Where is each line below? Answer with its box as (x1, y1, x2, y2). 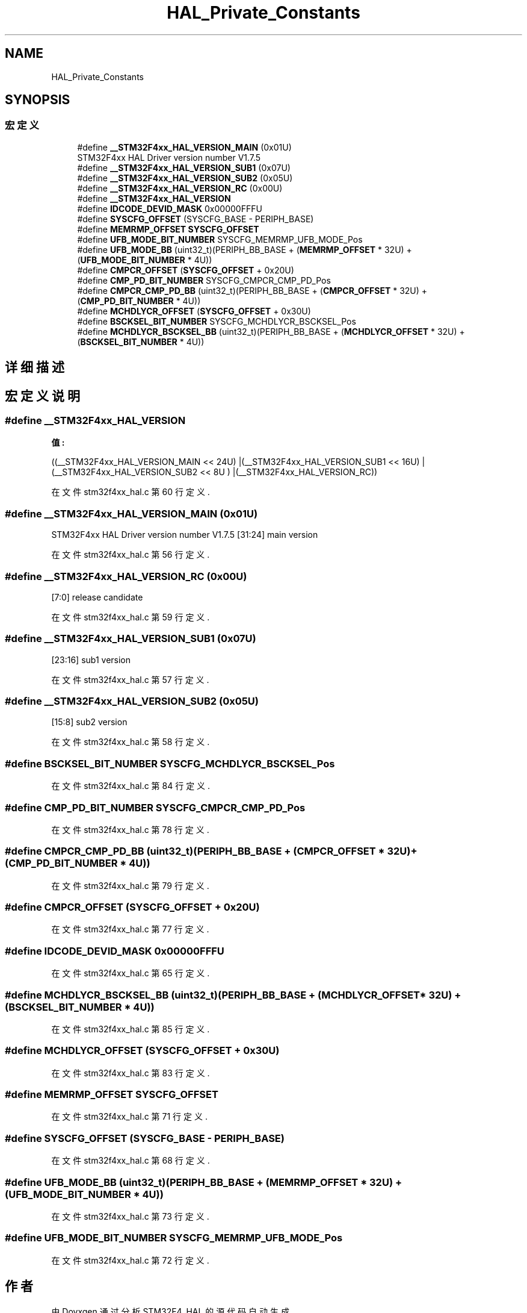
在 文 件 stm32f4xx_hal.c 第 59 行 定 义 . (51, 611, 210, 622)
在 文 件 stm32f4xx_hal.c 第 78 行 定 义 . (51, 824, 209, 835)
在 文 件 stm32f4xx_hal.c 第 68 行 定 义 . (51, 1155, 210, 1166)
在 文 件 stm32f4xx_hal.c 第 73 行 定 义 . (51, 1211, 209, 1221)
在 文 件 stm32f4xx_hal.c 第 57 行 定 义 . (51, 674, 209, 685)
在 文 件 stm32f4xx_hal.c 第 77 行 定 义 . (51, 924, 209, 935)
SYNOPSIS (5, 92, 70, 108)
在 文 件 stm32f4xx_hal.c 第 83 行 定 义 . (51, 1067, 210, 1078)
